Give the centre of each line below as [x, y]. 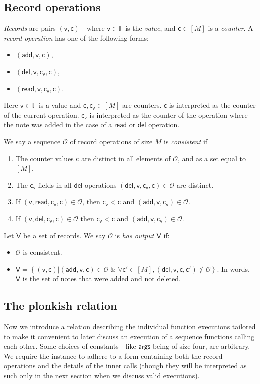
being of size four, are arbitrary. [201, 346]
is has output [135, 235]
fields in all [55, 185]
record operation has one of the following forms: [76, 38]
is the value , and [151, 28]
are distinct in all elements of [126, 158]
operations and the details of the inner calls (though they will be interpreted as [125, 365]
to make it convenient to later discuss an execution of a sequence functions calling [129, 336]
